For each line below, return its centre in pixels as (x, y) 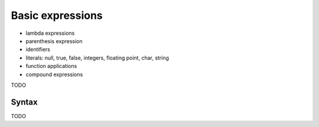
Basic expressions (57, 15)
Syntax (24, 102)
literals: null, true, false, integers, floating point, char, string (97, 58)
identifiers (38, 50)
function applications (51, 66)
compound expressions (54, 74)
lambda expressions (50, 33)
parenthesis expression (54, 41)
